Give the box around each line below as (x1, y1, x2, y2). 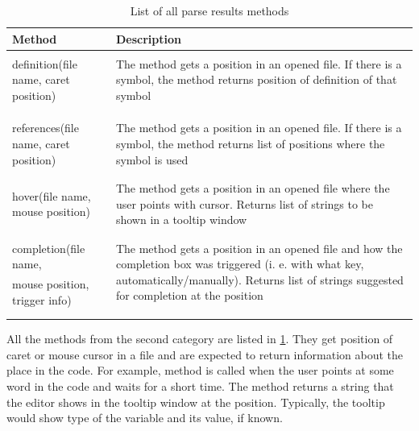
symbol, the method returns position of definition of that (115, 71, 397, 88)
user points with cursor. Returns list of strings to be (115, 195, 373, 212)
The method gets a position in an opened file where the (115, 180, 390, 196)
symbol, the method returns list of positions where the (115, 135, 385, 152)
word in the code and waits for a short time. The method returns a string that (6, 377, 394, 394)
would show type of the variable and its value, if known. (6, 409, 283, 426)
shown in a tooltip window (115, 211, 247, 228)
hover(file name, (12, 187, 91, 204)
